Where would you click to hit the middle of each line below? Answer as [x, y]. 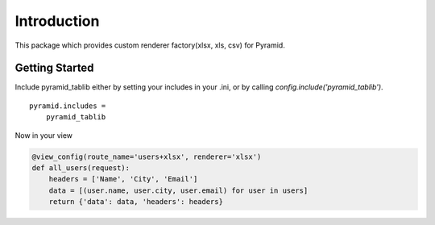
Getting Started [54, 68]
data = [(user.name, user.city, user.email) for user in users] [178, 190]
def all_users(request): [81, 168]
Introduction [57, 21]
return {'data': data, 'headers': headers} [136, 202]
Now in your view [43, 135]
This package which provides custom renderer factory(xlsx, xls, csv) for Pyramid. [150, 45]
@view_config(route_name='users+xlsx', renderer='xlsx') [147, 156]
